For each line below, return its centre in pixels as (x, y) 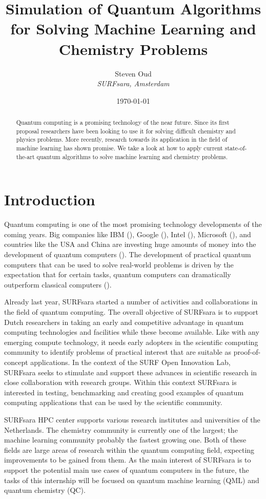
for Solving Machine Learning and (133, 28)
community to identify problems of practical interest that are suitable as (118, 352)
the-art (25, 156)
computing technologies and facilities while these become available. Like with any (132, 332)
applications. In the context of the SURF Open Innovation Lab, (130, 362)
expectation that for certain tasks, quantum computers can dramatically (118, 274)
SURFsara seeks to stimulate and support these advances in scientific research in (131, 372)
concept (16, 362)
